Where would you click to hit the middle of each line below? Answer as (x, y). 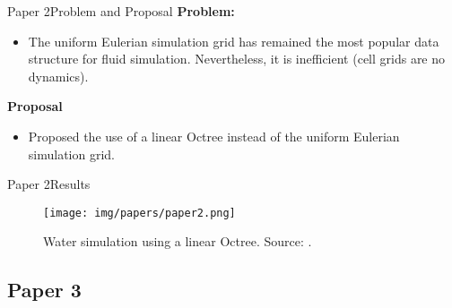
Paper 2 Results (49, 184)
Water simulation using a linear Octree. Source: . (178, 241)
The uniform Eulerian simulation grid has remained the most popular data (234, 41)
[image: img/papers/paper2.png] (139, 213)
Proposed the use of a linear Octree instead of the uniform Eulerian (214, 136)
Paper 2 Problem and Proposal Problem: (121, 11)
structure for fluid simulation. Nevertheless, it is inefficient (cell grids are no (237, 59)
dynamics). (58, 76)
